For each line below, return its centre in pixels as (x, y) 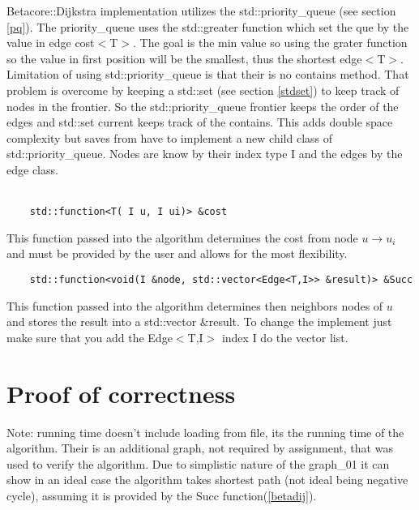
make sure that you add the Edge (90, 337)
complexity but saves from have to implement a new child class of (170, 137)
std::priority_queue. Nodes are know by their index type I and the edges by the (205, 154)
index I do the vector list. (285, 337)
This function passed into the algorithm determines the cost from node (182, 237)
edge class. (32, 169)
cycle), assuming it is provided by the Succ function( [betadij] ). (162, 495)
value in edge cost (51, 43)
